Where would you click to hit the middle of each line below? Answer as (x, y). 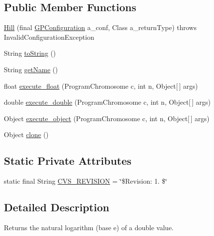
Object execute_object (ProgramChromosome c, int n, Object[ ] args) (107, 118)
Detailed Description (57, 207)
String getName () (31, 69)
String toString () (30, 53)
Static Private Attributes (68, 161)
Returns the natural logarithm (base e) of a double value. (89, 227)
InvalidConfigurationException (49, 37)
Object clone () (26, 134)
